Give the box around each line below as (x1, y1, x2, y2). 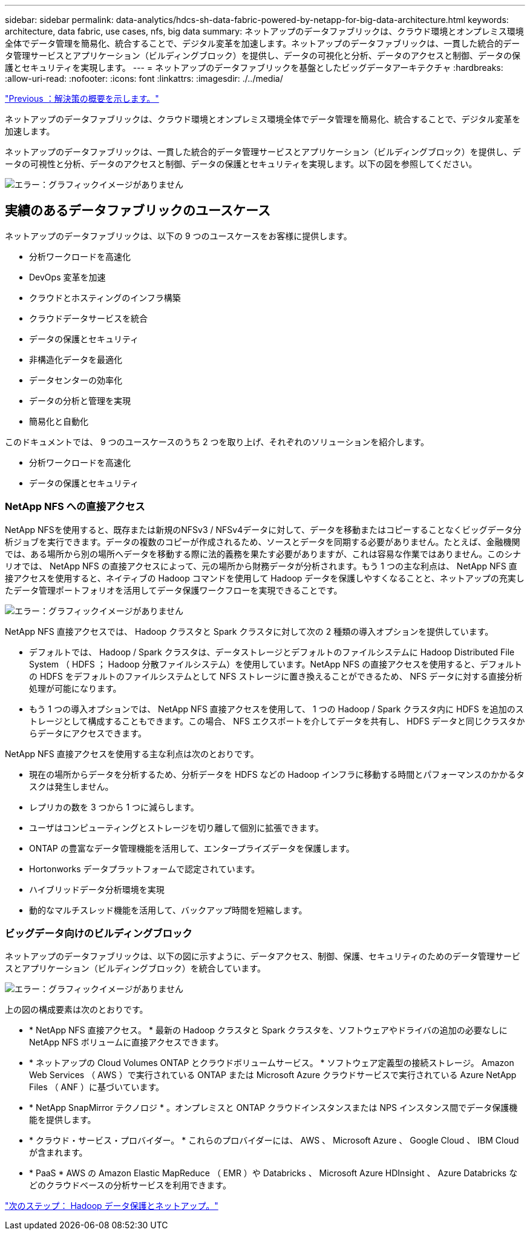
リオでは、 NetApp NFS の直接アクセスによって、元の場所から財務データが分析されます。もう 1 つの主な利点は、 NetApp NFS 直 (5, 560, 517, 571)
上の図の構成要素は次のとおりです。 (5, 1004, 148, 1015)
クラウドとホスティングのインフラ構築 (29, 292, 181, 303)
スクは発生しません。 (29, 781, 114, 792)
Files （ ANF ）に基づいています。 (29, 1082, 165, 1093)
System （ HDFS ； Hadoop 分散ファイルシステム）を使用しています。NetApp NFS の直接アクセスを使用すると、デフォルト (29, 658, 523, 669)
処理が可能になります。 (29, 683, 122, 694)
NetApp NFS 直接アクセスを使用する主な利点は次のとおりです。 (5, 748, 259, 759)
